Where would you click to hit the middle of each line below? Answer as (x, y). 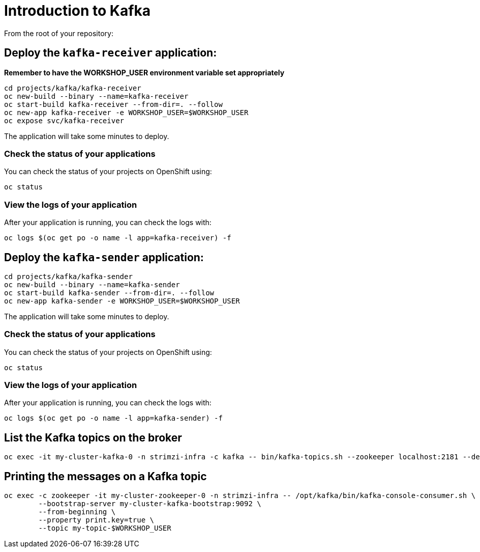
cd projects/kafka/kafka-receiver (73, 88)
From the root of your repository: (59, 33)
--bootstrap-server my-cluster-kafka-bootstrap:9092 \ (150, 504)
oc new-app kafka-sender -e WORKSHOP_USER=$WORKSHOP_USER (122, 301)
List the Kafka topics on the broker (93, 437)
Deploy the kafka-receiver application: (111, 53)
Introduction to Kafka (77, 11)
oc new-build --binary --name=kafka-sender (92, 284)
